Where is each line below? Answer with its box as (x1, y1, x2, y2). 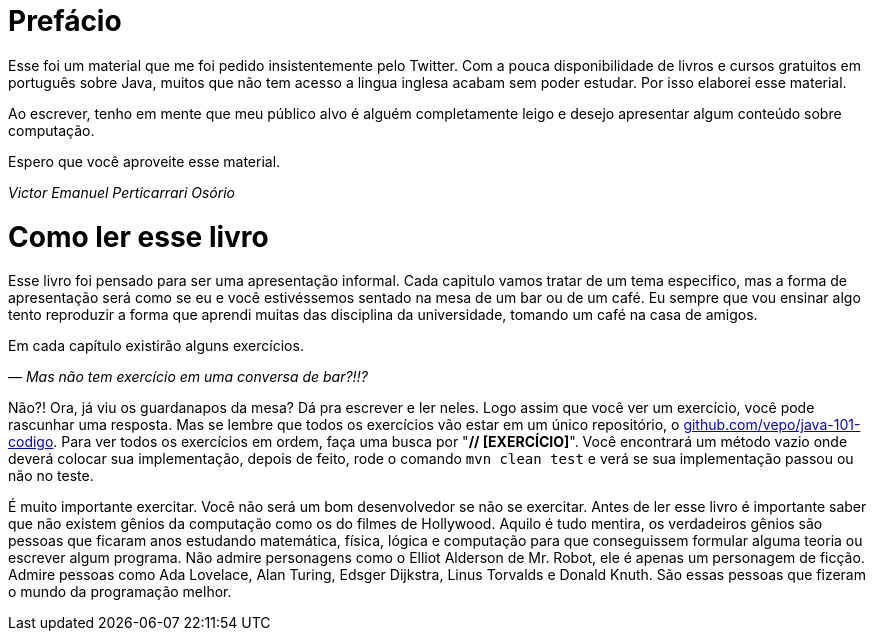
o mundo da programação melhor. (8, 583, 232, 601)
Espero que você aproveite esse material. (8, 152, 281, 170)
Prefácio (8, 4, 122, 38)
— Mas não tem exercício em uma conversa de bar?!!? (8, 368, 368, 386)
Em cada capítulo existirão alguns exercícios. (8, 337, 304, 355)
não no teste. (8, 467, 94, 485)
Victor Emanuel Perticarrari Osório (8, 183, 235, 201)
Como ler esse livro (8, 219, 269, 254)
